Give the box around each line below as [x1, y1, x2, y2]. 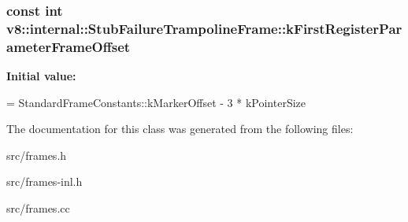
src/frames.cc [6, 200, 70, 216]
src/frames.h [6, 146, 67, 163]
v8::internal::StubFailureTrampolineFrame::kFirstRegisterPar [6, 18, 402, 38]
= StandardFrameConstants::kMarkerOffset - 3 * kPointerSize [6, 94, 306, 110]
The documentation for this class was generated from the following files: [6, 120, 354, 137]
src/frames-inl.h [6, 173, 83, 190]
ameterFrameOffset [6, 36, 131, 56]
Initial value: [6, 68, 76, 84]
